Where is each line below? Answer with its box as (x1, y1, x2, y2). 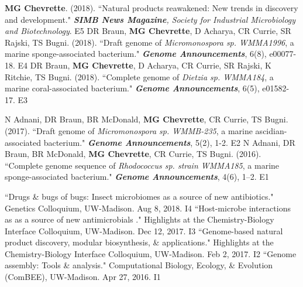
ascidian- (255, 124, 287, 136)
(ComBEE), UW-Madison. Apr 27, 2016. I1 (5, 271, 161, 283)
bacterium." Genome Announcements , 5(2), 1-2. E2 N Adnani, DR (43, 136, 295, 148)
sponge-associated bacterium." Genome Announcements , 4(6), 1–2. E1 (5, 170, 269, 183)
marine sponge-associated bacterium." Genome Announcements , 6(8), (5, 47, 267, 60)
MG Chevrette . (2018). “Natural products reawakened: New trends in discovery (5, 2, 298, 13)
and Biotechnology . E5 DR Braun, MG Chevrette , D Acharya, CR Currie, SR (5, 25, 291, 37)
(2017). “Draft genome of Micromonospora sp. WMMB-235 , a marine (5, 124, 253, 136)
